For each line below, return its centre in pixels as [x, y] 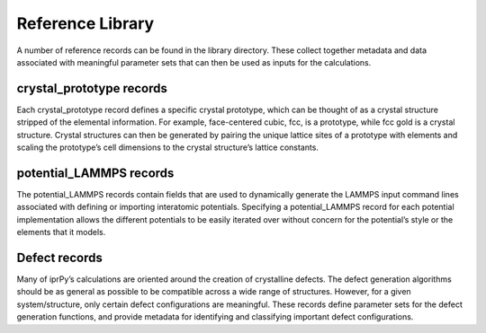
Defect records [59, 257]
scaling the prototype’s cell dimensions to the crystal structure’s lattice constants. [168, 147]
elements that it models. [61, 232]
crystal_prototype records [92, 88]
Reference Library [85, 23]
